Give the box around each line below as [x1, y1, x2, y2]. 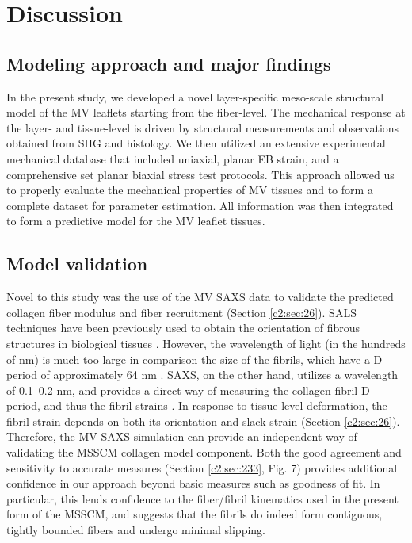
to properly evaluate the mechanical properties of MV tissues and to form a [6, 182, 373, 198]
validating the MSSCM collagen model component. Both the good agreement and [6, 444, 402, 461]
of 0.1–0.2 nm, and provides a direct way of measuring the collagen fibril [6, 381, 358, 398]
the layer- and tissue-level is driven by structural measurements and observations [6, 119, 399, 136]
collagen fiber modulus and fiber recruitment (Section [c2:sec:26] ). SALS [6, 304, 357, 320]
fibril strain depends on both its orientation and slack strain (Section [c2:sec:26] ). [6, 412, 400, 429]
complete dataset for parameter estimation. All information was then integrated [6, 197, 394, 213]
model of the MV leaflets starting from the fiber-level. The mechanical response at [6, 104, 406, 120]
